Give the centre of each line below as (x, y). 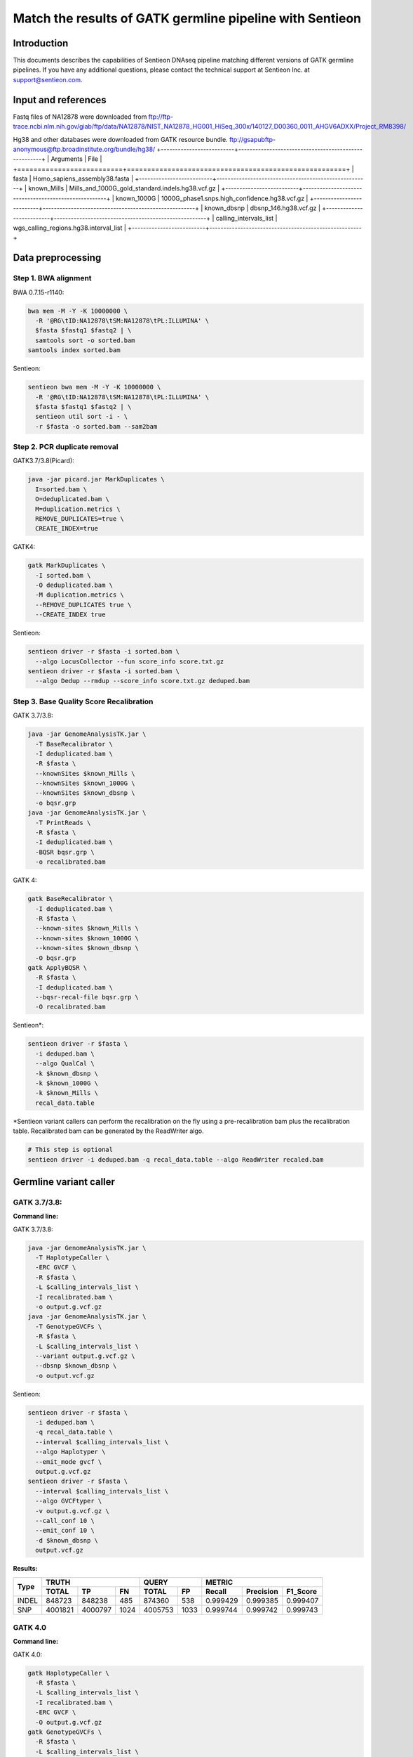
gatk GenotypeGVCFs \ (65, 1732)
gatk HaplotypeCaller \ (69, 1673)
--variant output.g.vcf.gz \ (86, 1356)
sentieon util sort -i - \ (82, 417)
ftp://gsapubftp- (252, 139)
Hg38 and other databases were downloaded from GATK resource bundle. (120, 139)
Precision (262, 1591)
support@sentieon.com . (48, 79)
